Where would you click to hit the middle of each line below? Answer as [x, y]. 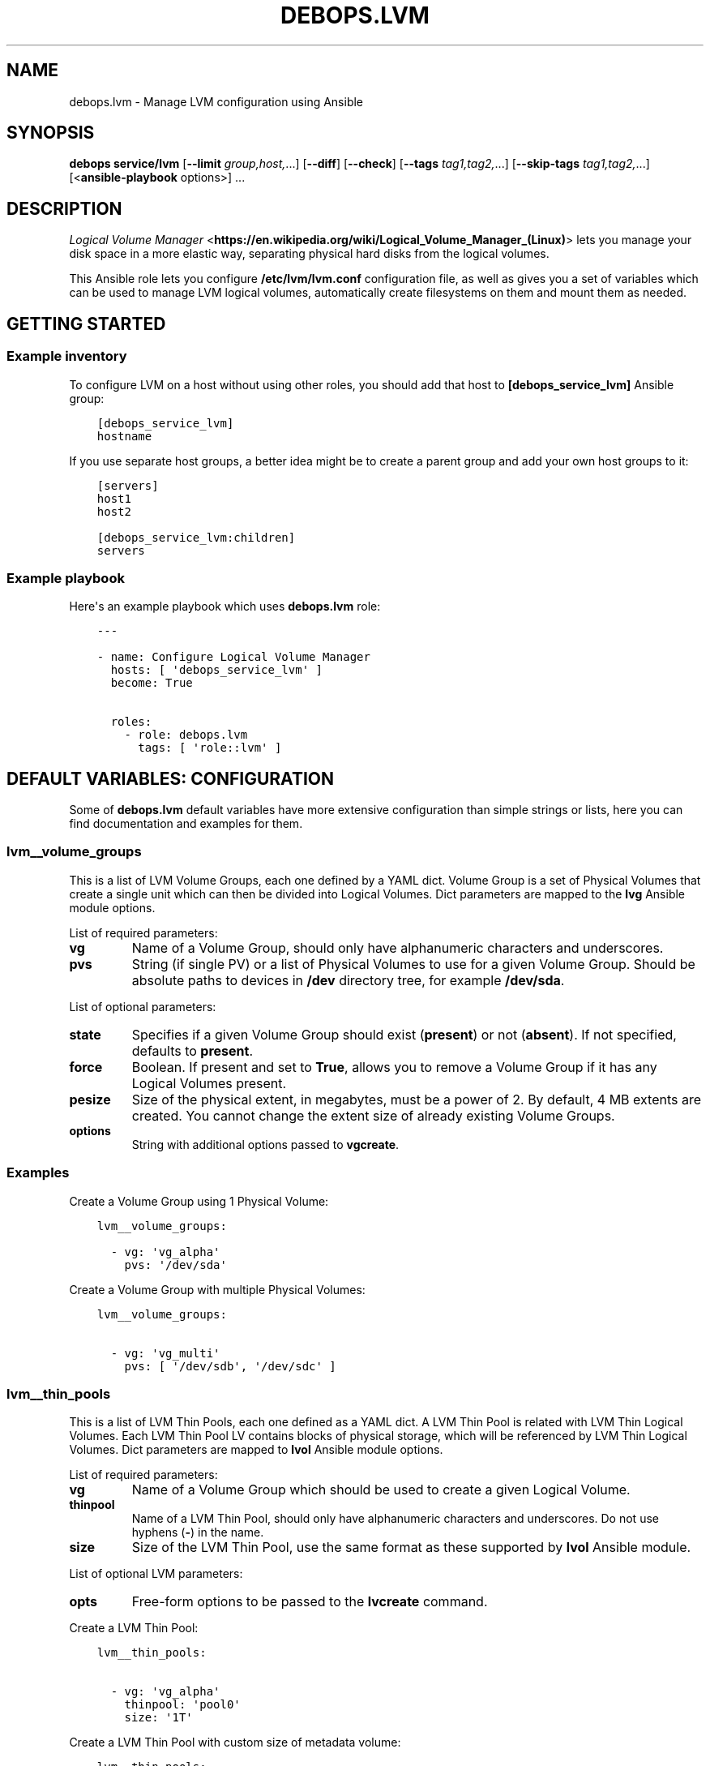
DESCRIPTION [64, 208]
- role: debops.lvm [186, 735]
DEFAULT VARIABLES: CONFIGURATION [171, 778]
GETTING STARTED [86, 324]
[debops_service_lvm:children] [196, 537]
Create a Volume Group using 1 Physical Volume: [199, 1201]
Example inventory [67, 356]
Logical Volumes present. [209, 1083]
